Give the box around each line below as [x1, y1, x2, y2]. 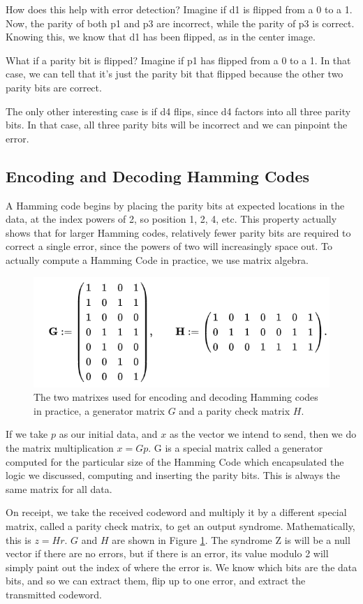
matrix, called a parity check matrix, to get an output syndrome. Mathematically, [6, 518, 355, 533]
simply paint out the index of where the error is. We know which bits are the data [6, 559, 357, 574]
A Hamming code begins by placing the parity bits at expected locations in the [6, 198, 345, 212]
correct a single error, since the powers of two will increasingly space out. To [6, 239, 333, 253]
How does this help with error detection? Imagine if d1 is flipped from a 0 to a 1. [6, 2, 353, 16]
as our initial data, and [59, 427, 158, 441]
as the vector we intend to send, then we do [169, 427, 357, 441]
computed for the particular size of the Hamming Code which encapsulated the [6, 454, 344, 469]
